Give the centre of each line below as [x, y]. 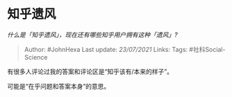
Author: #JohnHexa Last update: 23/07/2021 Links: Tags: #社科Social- [125, 49]
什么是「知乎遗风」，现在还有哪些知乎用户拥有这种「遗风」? [93, 35]
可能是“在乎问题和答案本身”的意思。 [59, 86]
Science [36, 57]
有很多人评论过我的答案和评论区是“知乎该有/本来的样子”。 [90, 71]
